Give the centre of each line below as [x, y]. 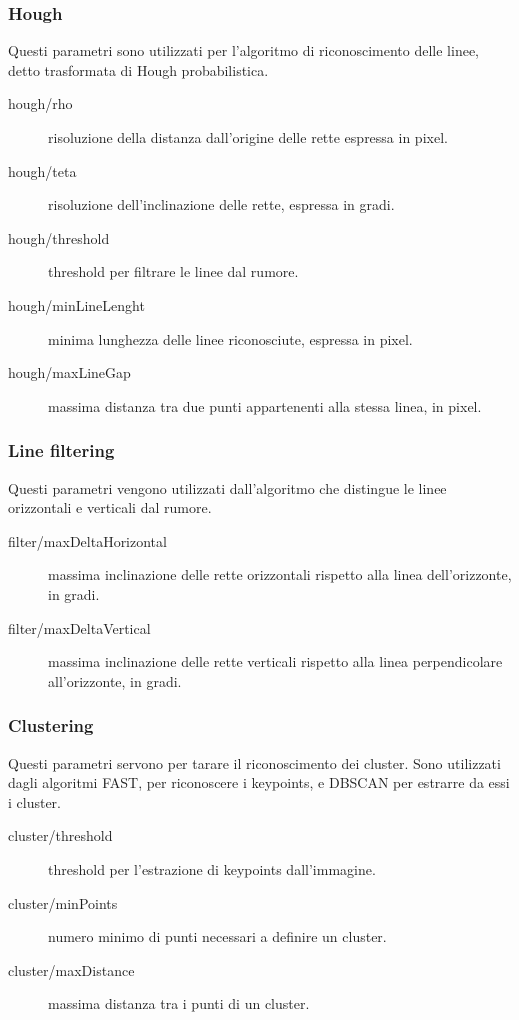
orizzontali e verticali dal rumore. [110, 507]
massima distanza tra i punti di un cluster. [179, 1003]
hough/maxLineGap [69, 372]
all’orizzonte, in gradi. [115, 680]
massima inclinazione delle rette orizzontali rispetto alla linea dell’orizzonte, [280, 574]
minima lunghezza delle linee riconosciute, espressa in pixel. [230, 338]
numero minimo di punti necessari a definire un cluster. [217, 936]
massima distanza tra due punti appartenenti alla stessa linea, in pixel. [265, 405]
